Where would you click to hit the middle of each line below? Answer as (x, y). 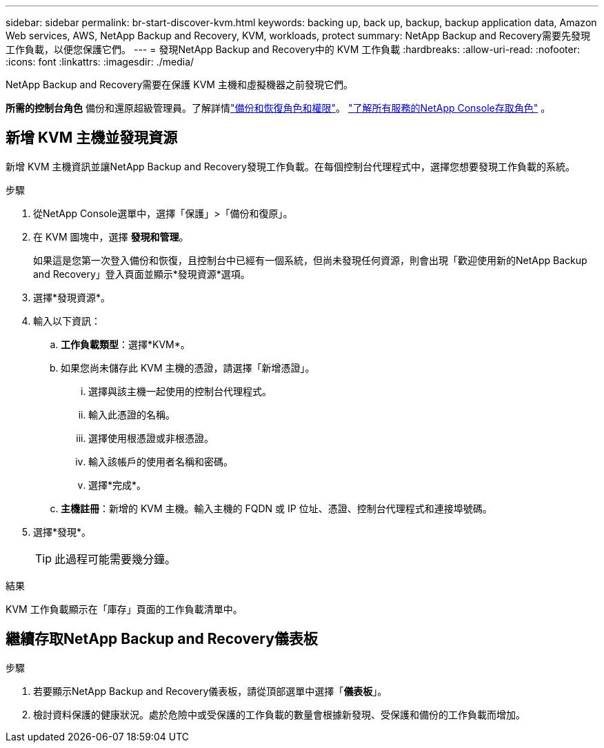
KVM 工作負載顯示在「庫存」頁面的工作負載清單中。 (124, 609)
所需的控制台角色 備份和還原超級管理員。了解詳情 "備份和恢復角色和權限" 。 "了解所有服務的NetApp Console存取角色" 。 (278, 108)
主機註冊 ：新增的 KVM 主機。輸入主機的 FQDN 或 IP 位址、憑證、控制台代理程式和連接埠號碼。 (276, 508)
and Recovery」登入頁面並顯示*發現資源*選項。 (142, 274)
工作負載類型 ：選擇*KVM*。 (125, 344)
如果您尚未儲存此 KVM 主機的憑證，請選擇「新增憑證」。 (188, 367)
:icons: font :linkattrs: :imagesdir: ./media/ (100, 62)
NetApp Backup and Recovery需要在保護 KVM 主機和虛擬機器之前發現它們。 (179, 84)
